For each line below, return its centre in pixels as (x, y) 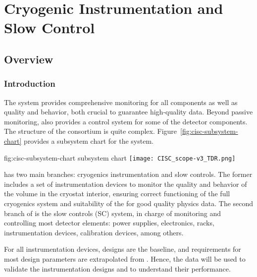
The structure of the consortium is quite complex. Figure (91, 131)
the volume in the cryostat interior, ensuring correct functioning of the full (117, 194)
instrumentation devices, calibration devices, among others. (94, 232)
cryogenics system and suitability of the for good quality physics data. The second (129, 203)
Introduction (30, 83)
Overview (29, 59)
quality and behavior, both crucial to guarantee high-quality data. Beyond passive (128, 112)
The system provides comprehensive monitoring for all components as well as (121, 102)
